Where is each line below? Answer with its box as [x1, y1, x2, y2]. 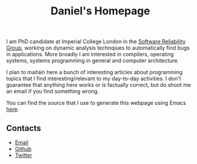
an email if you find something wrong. [6, 88, 100, 95]
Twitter [14, 151, 33, 159]
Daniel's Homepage [50, 4, 150, 18]
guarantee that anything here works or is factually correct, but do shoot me [6, 81, 191, 89]
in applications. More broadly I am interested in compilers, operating [6, 51, 174, 58]
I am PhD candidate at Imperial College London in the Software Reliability [6, 38, 186, 45]
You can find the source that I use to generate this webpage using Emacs [6, 99, 186, 107]
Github [14, 145, 32, 152]
